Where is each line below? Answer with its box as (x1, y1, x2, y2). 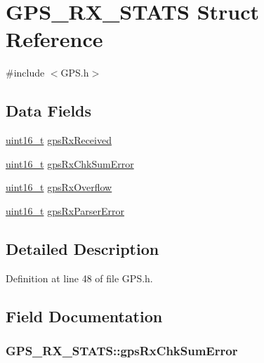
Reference (6, 25, 103, 53)
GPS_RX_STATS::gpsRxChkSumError (6, 341, 238, 359)
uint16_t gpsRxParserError (6, 203, 124, 218)
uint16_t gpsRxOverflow (6, 180, 112, 194)
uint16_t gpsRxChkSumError (6, 156, 134, 171)
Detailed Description (6, 237, 159, 259)
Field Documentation (6, 305, 163, 326)
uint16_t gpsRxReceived (6, 133, 112, 147)
